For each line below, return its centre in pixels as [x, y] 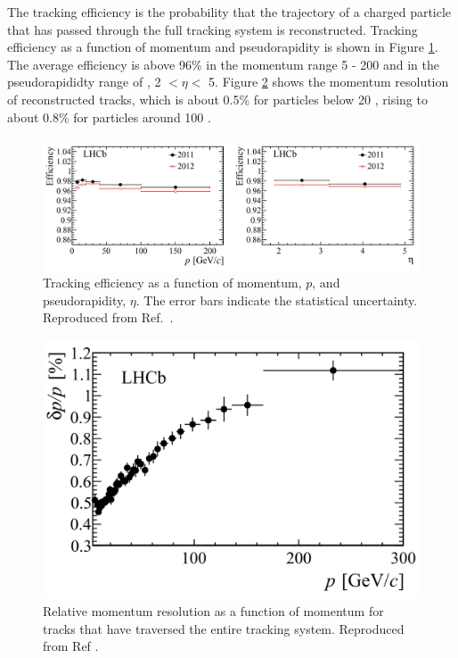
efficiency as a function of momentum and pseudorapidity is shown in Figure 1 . [223, 47]
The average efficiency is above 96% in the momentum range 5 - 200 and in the [224, 64]
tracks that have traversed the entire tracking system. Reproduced [224, 628]
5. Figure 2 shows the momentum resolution [329, 82]
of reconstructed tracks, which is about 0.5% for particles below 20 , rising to [217, 99]
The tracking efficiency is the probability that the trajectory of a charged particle [229, 12]
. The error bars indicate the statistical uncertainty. [277, 300]
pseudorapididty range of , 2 [84, 82]
